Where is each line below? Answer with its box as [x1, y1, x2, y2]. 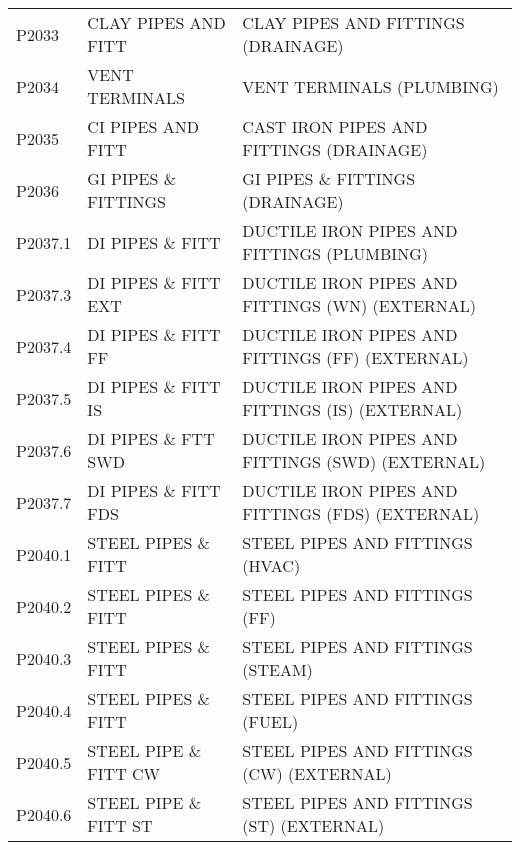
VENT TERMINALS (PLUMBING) [242, 74, 499, 98]
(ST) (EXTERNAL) [242, 814, 385, 837]
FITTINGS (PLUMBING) [242, 242, 428, 265]
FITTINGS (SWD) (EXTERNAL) [242, 450, 486, 473]
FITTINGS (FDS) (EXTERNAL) [242, 502, 480, 525]
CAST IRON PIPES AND [242, 115, 428, 138]
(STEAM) [242, 658, 313, 681]
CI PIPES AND [87, 115, 199, 138]
